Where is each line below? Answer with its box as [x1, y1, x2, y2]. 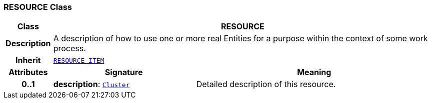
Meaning [297, 67, 331, 78]
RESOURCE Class [3, 2, 72, 12]
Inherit [15, 55, 41, 66]
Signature [104, 67, 143, 78]
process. [53, 43, 86, 54]
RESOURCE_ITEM [53, 56, 104, 64]
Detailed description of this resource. [196, 79, 336, 90]
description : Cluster [53, 79, 130, 90]
